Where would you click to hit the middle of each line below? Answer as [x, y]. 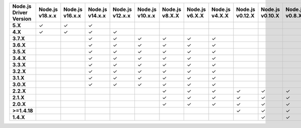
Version [22, 19]
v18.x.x [47, 16]
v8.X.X [171, 16]
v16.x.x [72, 16]
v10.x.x [146, 16]
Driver [20, 12]
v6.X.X [195, 16]
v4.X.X [220, 16]
